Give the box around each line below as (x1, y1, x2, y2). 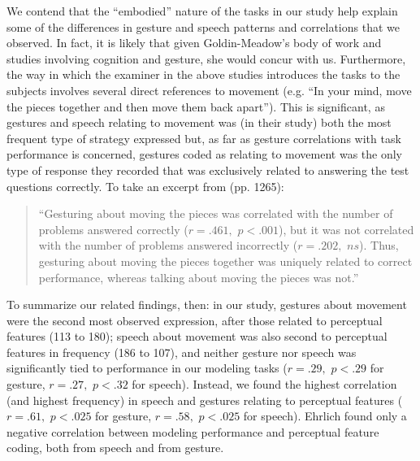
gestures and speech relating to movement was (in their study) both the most (6, 114, 392, 131)
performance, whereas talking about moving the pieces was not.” (38, 268, 359, 285)
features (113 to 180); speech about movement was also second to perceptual (6, 328, 388, 345)
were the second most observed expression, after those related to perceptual (6, 311, 383, 328)
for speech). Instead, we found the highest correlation (132, 376, 397, 393)
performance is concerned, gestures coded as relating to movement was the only (6, 146, 403, 163)
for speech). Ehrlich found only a (243, 407, 407, 424)
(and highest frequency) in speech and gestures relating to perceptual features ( (6, 391, 403, 408)
